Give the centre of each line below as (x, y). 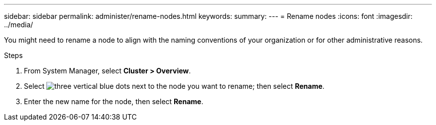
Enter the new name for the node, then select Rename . (114, 101)
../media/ (19, 25)
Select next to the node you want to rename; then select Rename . (174, 86)
